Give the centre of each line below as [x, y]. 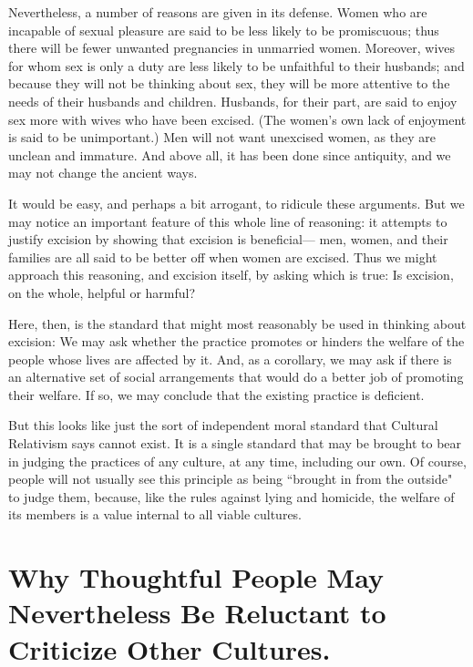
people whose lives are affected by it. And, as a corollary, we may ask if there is [230, 359]
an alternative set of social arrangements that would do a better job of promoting [236, 377]
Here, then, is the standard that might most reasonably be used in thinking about [237, 323]
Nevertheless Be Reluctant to [197, 613]
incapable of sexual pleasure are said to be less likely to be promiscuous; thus [224, 30]
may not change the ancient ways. [103, 173]
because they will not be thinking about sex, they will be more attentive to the [229, 83]
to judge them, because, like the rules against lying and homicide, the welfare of [231, 496]
